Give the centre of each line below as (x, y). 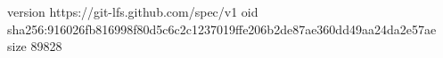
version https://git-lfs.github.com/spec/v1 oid (133, 11)
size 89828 (35, 46)
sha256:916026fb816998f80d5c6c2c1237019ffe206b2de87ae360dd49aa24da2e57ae (222, 29)
